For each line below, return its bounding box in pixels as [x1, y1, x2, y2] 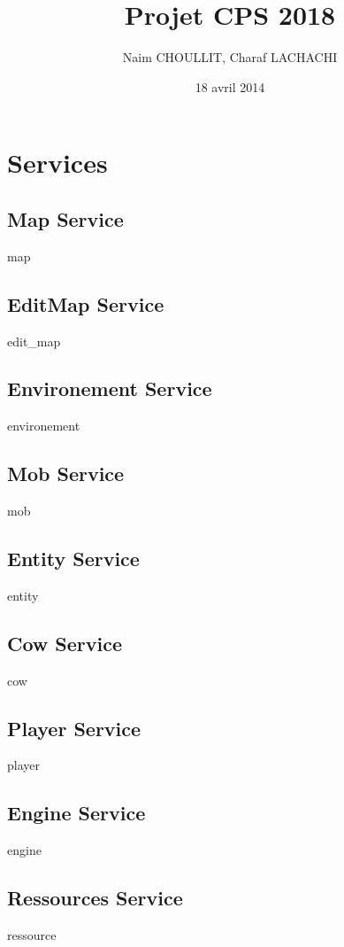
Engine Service [7, 799, 146, 827]
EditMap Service [7, 290, 164, 317]
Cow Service [7, 629, 123, 656]
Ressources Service [7, 884, 183, 912]
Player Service [7, 714, 141, 741]
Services [7, 144, 108, 181]
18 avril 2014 [195, 77, 265, 96]
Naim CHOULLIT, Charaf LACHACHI [122, 48, 338, 66]
